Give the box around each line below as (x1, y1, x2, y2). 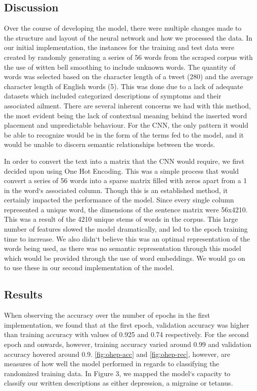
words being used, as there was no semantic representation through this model (4, 243, 241, 253)
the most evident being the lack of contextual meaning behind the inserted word (4, 110, 247, 120)
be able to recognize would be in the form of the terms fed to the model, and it (4, 129, 244, 140)
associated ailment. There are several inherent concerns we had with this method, (4, 100, 251, 110)
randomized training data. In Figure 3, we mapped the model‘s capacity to (4, 368, 231, 378)
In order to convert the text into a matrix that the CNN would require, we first (4, 155, 245, 166)
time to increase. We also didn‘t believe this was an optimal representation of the (4, 233, 250, 244)
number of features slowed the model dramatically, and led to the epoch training (4, 224, 248, 234)
